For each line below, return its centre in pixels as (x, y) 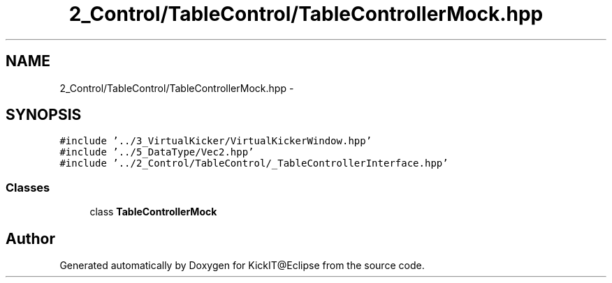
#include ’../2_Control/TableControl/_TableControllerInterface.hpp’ (254, 163)
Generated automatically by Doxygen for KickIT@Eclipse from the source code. (242, 266)
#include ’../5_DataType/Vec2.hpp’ (157, 152)
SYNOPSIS (44, 115)
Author (30, 238)
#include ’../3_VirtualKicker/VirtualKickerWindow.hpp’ (216, 141)
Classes (28, 187)
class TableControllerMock (153, 212)
